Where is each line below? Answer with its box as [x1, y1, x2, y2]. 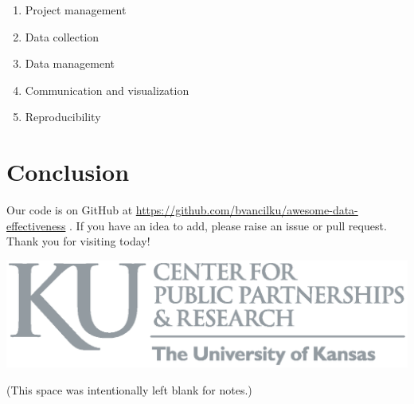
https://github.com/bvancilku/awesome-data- [135, 202, 358, 218]
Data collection [25, 28, 100, 45]
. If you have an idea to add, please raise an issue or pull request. [69, 217, 387, 233]
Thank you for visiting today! [6, 233, 150, 249]
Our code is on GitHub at [6, 202, 133, 218]
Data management [25, 55, 115, 72]
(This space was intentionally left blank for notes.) [6, 381, 252, 398]
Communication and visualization [25, 81, 189, 98]
